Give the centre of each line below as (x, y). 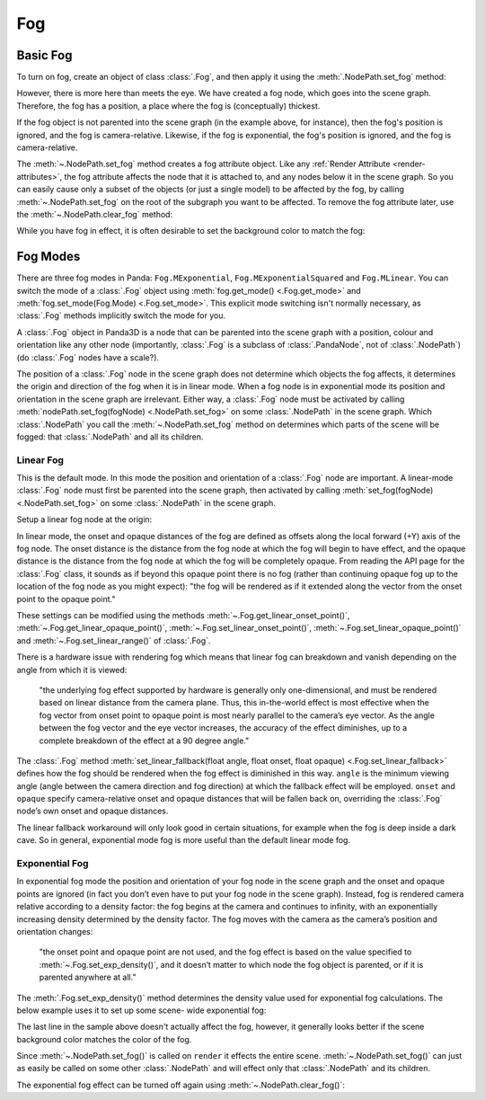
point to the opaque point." (66, 599)
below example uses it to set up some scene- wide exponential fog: (141, 1010)
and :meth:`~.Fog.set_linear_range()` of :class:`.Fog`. (114, 640)
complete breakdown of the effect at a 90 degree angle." (144, 741)
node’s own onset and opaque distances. (93, 811)
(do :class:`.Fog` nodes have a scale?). (88, 357)
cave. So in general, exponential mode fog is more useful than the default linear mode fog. (183, 840)
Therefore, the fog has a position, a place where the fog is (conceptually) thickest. (168, 106)
